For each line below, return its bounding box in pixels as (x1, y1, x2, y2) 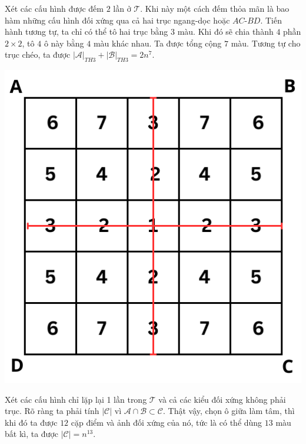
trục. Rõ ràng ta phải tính (5, 405, 99, 417)
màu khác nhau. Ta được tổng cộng (93, 37, 222, 49)
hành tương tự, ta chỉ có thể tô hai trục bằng (5, 25, 168, 38)
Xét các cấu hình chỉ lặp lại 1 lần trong (5, 393, 147, 405)
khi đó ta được (5, 416, 58, 428)
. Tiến (260, 14, 282, 26)
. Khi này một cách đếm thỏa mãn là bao (140, 2, 290, 14)
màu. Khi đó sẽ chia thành (177, 25, 274, 38)
